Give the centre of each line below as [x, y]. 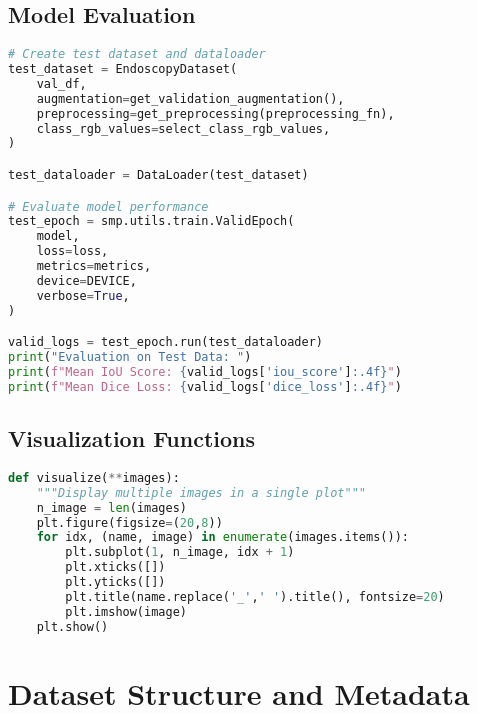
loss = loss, [72, 251]
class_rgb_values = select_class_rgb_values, [183, 128]
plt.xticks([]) [115, 567]
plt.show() [72, 626]
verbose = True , [83, 295]
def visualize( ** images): [94, 477]
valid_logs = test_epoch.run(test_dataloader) [166, 342]
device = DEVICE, [86, 280]
